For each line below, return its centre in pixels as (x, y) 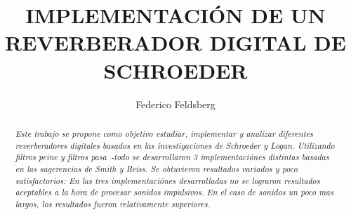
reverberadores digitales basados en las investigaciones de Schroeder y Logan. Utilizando (175, 145)
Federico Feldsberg (175, 104)
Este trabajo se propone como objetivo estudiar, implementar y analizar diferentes (164, 133)
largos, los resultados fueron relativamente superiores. (113, 203)
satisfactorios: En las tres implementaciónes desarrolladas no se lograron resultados (167, 180)
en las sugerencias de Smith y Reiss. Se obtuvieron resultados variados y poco (156, 168)
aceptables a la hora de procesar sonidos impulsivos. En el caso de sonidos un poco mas (174, 192)
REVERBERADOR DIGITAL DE (175, 43)
